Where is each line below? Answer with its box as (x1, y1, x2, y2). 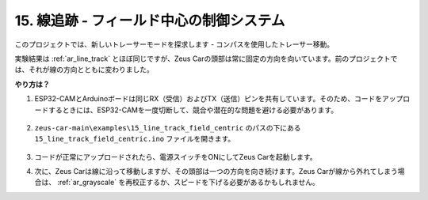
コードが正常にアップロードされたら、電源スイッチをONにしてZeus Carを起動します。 (34, 152, 317, 161)
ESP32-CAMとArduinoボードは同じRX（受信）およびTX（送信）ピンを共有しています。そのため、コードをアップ (34, 94, 403, 104)
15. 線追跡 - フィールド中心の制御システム (14, 12, 285, 29)
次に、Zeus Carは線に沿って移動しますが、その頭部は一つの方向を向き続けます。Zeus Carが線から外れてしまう (34, 167, 398, 176)
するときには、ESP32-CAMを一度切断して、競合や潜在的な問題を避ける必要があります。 (48, 105, 338, 115)
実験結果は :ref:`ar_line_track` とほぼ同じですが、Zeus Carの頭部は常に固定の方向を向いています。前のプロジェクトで (14, 54, 398, 63)
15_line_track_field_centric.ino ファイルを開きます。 (34, 134, 235, 144)
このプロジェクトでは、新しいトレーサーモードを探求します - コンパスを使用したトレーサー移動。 (14, 40, 334, 49)
